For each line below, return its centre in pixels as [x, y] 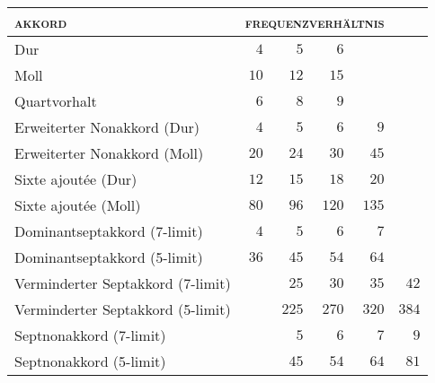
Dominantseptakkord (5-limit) [109, 257]
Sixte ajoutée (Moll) [78, 205]
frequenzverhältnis [315, 22]
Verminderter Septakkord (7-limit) [123, 283]
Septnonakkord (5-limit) [90, 361]
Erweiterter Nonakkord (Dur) [107, 127]
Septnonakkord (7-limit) [90, 335]
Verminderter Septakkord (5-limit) [123, 309]
